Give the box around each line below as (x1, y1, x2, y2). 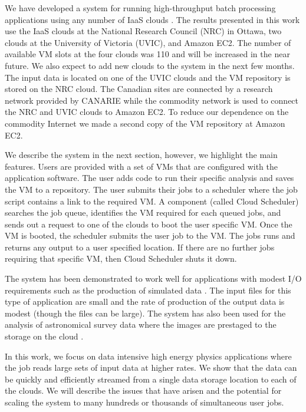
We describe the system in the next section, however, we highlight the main (5, 149, 278, 161)
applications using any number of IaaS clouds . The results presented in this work (5, 13, 300, 25)
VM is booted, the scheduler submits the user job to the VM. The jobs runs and (5, 229, 295, 242)
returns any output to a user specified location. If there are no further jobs (5, 240, 275, 253)
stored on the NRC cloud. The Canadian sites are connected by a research (5, 83, 273, 95)
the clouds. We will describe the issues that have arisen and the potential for (5, 384, 282, 397)
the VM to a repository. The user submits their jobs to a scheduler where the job (5, 183, 298, 195)
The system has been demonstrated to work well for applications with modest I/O (5, 272, 302, 285)
